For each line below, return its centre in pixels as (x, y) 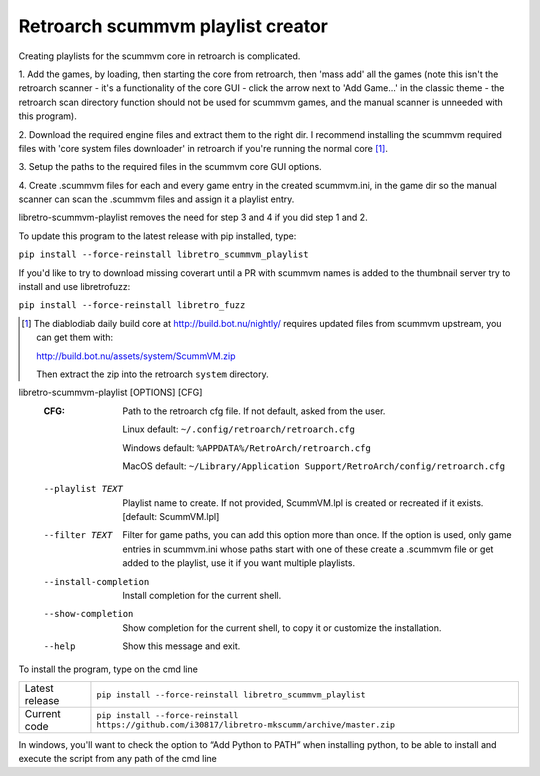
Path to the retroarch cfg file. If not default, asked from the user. (254, 411)
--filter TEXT (78, 535)
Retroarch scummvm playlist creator (173, 26)
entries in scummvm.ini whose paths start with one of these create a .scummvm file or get (308, 549)
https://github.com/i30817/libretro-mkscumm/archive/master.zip (245, 725)
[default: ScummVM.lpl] (171, 517)
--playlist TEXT (83, 489)
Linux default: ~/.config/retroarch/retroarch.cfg (238, 429)
